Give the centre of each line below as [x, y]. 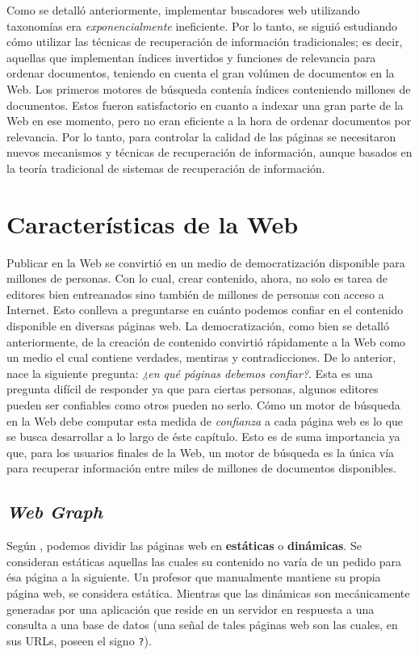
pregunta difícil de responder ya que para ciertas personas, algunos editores [193, 389]
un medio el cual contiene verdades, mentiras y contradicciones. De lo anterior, [201, 357]
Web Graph [54, 512]
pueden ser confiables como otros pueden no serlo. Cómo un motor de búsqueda [203, 405]
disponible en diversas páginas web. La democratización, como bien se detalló [198, 326]
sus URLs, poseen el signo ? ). [79, 640]
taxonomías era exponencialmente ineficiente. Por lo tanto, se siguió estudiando [202, 25]
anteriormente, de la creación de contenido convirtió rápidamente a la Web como [206, 341]
